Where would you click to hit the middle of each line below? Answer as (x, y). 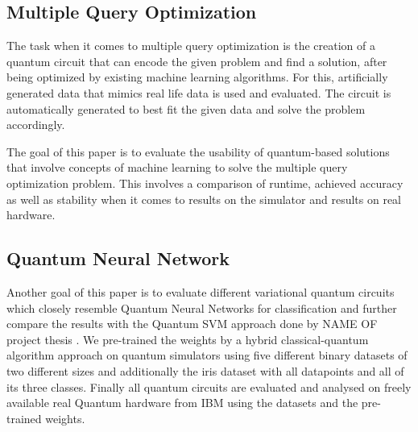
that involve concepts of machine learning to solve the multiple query (177, 167)
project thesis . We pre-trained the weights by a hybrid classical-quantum (188, 339)
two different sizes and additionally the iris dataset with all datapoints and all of (205, 370)
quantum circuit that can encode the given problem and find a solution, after (197, 61)
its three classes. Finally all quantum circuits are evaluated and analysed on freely (209, 386)
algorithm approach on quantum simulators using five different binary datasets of (207, 355)
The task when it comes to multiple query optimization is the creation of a (191, 46)
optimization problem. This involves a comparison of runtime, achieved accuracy (205, 183)
